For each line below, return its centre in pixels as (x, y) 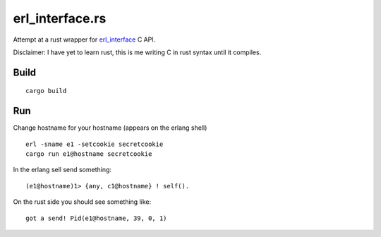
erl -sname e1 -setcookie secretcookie (95, 144)
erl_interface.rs (60, 18)
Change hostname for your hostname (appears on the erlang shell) (110, 128)
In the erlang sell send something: (62, 170)
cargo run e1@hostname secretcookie (89, 154)
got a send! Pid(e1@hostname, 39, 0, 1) (96, 218)
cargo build (46, 91)
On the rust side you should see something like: (82, 202)
